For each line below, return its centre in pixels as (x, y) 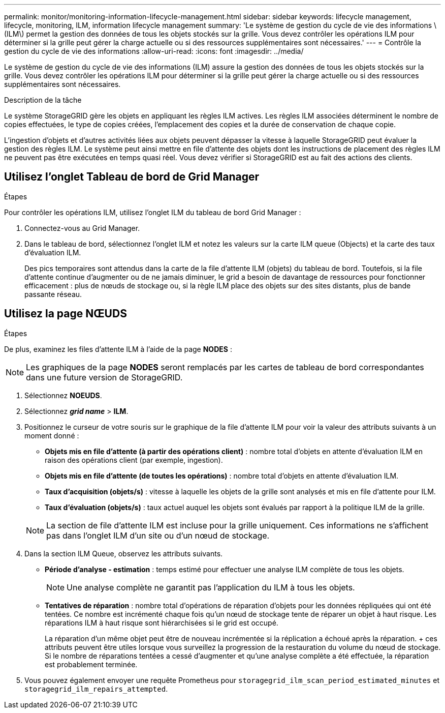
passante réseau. (53, 294)
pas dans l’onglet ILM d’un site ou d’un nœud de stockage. (158, 535)
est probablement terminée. (91, 664)
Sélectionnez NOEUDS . (63, 395)
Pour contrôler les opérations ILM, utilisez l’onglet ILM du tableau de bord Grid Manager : (153, 212)
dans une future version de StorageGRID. (104, 377)
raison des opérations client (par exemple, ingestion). (134, 460)
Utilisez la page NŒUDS (66, 314)
